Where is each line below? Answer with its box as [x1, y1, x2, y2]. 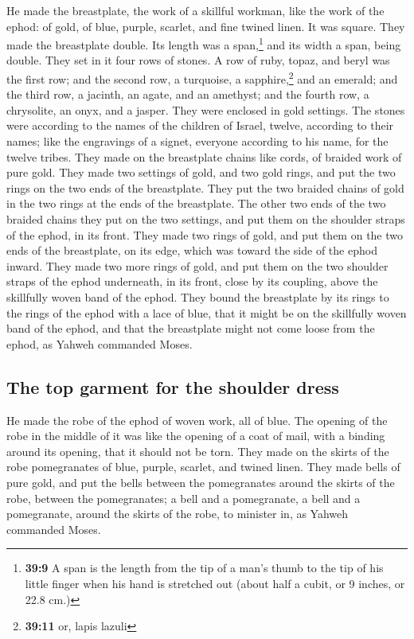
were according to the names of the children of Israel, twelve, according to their [6, 117, 394, 134]
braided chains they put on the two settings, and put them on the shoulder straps [6, 211, 405, 228]
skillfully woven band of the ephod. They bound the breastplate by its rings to [6, 289, 389, 305]
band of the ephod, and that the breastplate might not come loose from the [6, 320, 375, 337]
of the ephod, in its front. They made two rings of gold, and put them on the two [6, 226, 404, 243]
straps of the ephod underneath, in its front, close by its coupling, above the [6, 273, 378, 290]
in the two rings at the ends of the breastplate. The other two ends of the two [6, 195, 386, 212]
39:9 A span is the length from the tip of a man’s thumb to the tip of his [25, 559, 384, 576]
